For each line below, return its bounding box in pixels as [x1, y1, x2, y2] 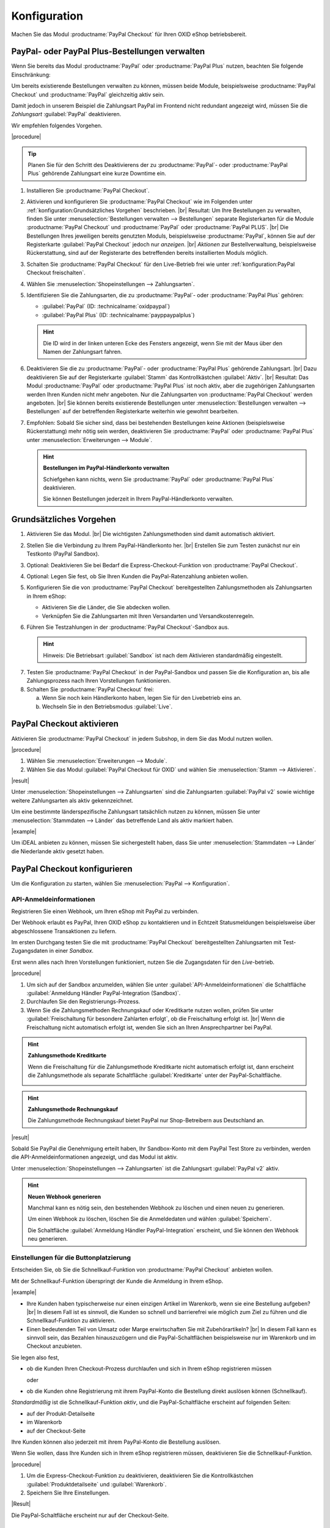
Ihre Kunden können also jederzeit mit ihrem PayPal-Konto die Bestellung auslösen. [11, 1438, 221, 1445]
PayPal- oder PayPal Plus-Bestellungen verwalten [11, 46, 205, 57]
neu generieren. [28, 1235, 68, 1243]
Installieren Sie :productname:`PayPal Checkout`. [26, 186, 150, 194]
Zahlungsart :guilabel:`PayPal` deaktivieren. [11, 111, 122, 118]
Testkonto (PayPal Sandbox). [26, 550, 100, 557]
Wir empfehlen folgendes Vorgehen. [11, 122, 103, 129]
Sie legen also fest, [11, 1354, 59, 1361]
